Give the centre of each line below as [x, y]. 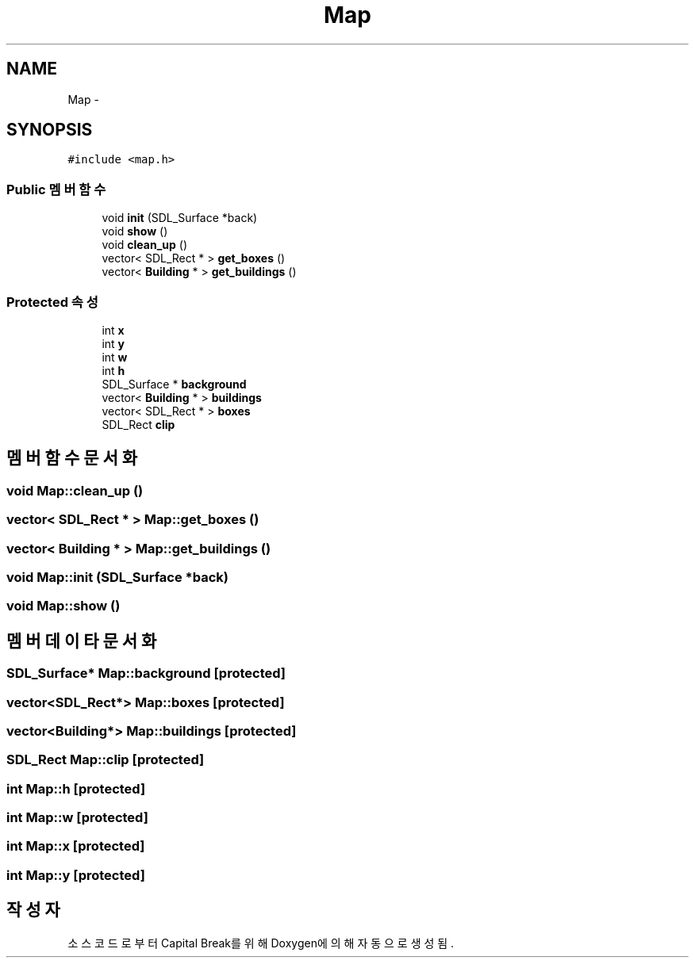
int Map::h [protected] [76, 788]
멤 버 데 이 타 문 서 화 [82, 641]
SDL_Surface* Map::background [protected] [146, 673]
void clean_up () [144, 245]
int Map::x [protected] [76, 846]
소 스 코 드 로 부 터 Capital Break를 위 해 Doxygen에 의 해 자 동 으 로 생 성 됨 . [261, 943]
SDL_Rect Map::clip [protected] [106, 760]
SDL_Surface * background [174, 384]
